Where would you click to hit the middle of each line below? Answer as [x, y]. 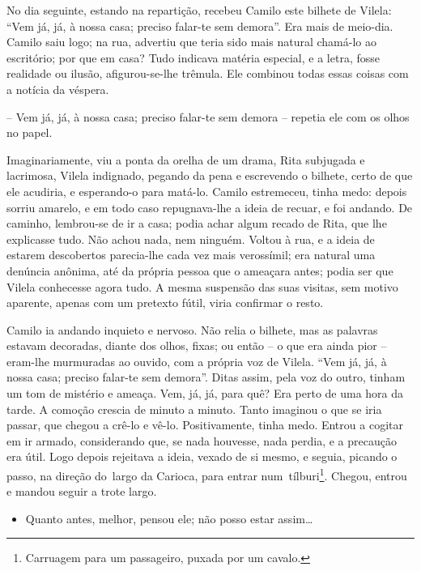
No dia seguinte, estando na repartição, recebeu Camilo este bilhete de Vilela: [199, 10]
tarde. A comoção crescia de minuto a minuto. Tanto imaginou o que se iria [194, 409]
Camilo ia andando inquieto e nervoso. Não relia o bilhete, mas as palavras [192, 329]
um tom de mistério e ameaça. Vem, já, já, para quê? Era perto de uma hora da [205, 393]
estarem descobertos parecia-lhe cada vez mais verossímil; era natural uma [191, 255]
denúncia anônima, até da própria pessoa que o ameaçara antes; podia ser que [200, 270]
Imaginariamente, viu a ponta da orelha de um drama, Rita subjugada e [186, 159]
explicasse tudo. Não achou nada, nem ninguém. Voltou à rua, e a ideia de [191, 239]
